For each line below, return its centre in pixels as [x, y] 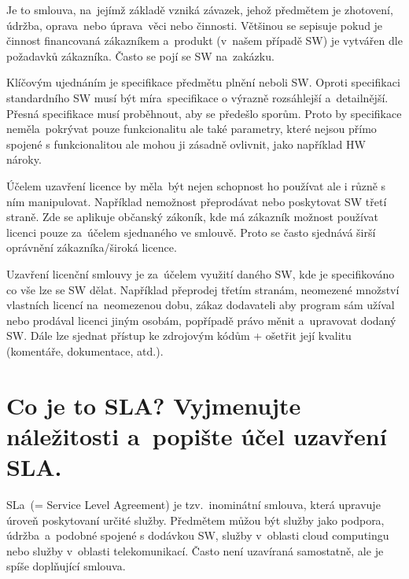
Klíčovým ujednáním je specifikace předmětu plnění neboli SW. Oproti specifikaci [203, 82]
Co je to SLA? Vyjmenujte [154, 405]
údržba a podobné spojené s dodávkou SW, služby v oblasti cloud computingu [198, 535]
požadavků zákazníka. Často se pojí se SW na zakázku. [140, 55]
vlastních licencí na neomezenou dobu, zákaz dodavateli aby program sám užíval [201, 305]
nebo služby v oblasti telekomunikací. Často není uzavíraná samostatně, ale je [195, 550]
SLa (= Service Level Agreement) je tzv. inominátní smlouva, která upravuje [193, 504]
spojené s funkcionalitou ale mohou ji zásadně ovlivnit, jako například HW [186, 144]
